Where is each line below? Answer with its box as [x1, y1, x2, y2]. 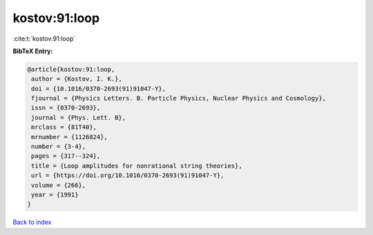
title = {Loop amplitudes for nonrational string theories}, [31, 162, 242, 170]
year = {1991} [31, 191, 79, 198]
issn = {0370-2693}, [31, 104, 101, 112]
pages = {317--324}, [31, 152, 101, 160]
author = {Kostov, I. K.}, [31, 75, 122, 83]
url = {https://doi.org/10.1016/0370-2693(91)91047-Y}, [31, 172, 224, 179]
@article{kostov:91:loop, [27, 65, 115, 73]
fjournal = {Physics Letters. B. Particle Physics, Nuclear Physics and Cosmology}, [31, 94, 326, 103]
